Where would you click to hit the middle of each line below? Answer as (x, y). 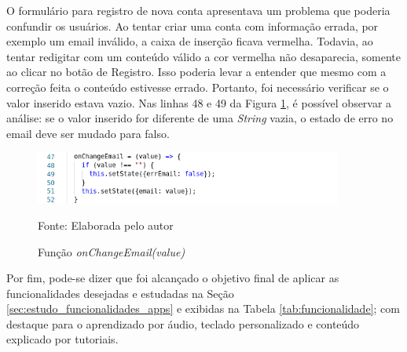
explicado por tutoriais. (62, 339)
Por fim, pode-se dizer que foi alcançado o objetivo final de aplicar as (173, 278)
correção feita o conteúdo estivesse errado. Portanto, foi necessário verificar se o (198, 87)
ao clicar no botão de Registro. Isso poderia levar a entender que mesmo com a (196, 72)
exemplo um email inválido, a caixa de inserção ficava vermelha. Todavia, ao (190, 41)
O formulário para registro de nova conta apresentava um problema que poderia (198, 10)
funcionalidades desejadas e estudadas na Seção (120, 293)
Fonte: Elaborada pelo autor (106, 225)
